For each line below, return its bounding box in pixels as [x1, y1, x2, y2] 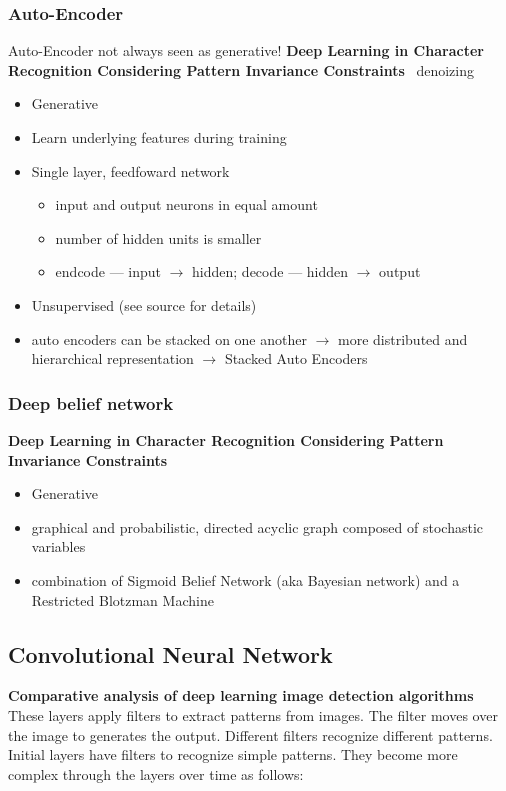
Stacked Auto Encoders [224, 348, 368, 369]
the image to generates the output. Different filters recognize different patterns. [8, 724, 493, 745]
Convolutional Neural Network [8, 638, 333, 669]
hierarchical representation [31, 348, 194, 369]
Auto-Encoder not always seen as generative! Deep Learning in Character [8, 40, 484, 61]
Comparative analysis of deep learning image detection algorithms [8, 685, 474, 706]
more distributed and [338, 328, 468, 349]
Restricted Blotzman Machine [31, 589, 214, 610]
